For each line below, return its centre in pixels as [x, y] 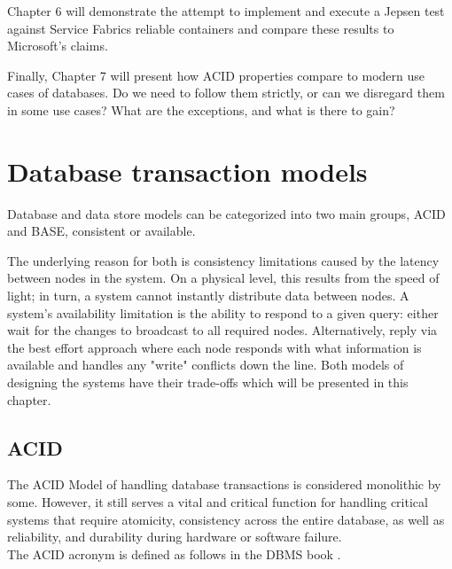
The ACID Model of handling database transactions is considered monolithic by [224, 484]
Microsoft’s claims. [58, 46]
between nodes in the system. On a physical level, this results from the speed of [223, 278]
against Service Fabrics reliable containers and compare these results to [201, 28]
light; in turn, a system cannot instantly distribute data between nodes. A [208, 296]
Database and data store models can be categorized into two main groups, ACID [226, 213]
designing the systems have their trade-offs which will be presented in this [208, 382]
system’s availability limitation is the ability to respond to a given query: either [223, 312]
